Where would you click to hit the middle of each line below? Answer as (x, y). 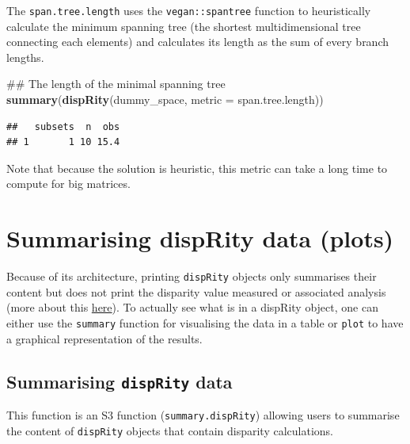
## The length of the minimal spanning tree (116, 84)
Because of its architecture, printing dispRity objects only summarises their (192, 276)
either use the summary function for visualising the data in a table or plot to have (205, 322)
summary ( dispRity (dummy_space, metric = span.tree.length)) (165, 100)
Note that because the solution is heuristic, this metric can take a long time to (197, 168)
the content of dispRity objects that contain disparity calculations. (170, 430)
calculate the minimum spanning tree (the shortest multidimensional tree (184, 26)
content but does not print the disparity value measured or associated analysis (196, 291)
